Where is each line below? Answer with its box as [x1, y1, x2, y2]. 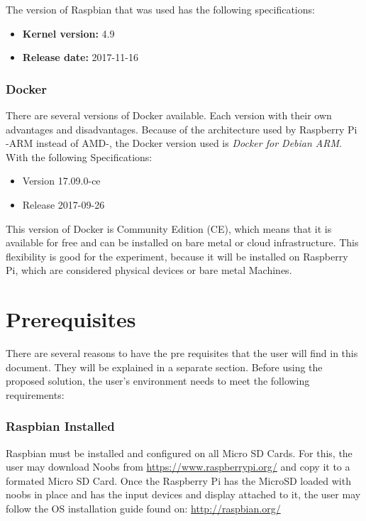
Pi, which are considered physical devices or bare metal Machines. [6, 263, 292, 278]
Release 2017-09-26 [22, 197, 105, 212]
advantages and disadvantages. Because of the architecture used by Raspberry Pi [6, 121, 357, 136]
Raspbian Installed [6, 417, 115, 435]
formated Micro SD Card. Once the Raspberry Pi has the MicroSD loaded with [6, 473, 351, 488]
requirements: [6, 387, 65, 402]
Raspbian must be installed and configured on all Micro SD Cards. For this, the [6, 445, 353, 460]
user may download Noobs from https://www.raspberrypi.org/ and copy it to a [6, 459, 350, 474]
